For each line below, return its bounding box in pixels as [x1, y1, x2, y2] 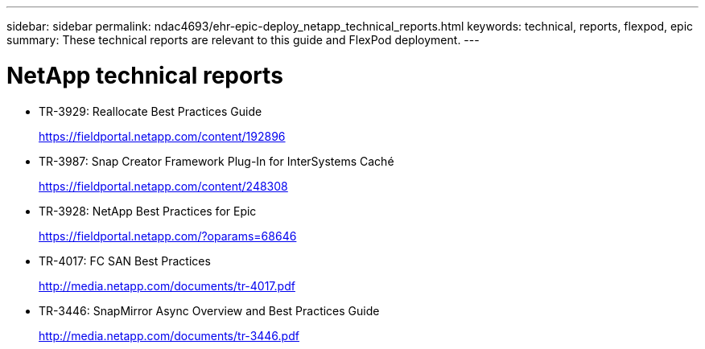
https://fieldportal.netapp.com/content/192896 [39, 129, 286, 143]
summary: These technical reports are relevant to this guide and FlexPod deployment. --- [6, 33, 480, 47]
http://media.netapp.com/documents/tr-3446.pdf [39, 328, 299, 343]
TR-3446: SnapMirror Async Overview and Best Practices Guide [39, 303, 380, 318]
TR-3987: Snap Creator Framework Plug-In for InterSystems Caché [39, 154, 394, 168]
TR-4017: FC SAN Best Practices [39, 253, 211, 268]
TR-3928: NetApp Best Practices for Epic [39, 203, 257, 218]
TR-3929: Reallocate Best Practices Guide [39, 104, 262, 118]
